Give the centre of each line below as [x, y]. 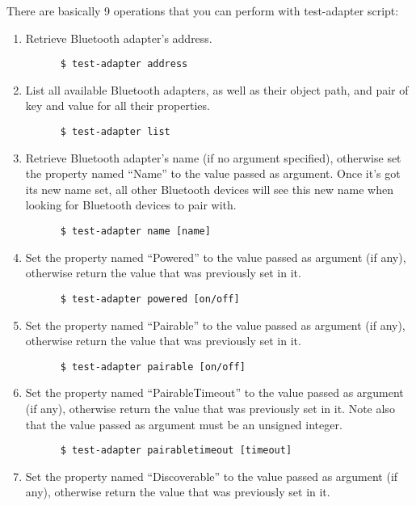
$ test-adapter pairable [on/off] [153, 367]
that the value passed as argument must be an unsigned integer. [184, 424]
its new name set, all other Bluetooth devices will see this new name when [209, 189]
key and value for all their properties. [118, 105]
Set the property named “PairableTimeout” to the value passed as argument [214, 392]
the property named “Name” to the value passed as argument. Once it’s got [213, 173]
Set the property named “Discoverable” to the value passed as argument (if [212, 476]
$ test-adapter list [115, 132]
